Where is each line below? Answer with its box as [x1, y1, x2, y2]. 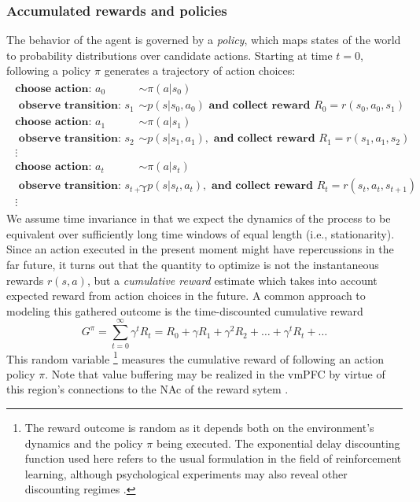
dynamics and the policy [24, 434, 143, 451]
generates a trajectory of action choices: [104, 62, 296, 79]
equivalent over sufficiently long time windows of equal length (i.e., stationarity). [6, 225, 395, 242]
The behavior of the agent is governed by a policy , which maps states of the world [6, 31, 401, 48]
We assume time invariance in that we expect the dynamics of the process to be [6, 210, 391, 227]
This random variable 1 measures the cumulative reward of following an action [6, 348, 384, 367]
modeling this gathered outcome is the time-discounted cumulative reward [6, 302, 363, 319]
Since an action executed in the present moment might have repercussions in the [6, 241, 394, 257]
